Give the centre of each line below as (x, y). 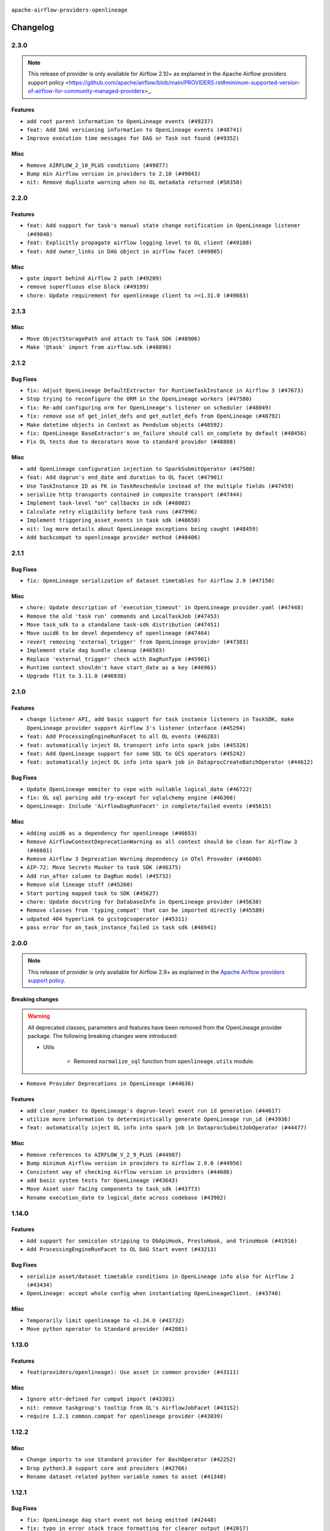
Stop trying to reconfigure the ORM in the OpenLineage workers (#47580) (140, 399)
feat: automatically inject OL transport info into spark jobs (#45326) (138, 745)
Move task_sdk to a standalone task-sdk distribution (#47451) (123, 625)
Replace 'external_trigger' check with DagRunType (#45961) (119, 659)
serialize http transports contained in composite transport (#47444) (134, 494)
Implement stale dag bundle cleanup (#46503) (96, 650)
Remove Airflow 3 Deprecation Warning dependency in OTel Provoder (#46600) (144, 859)
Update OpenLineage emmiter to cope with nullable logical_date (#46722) (140, 789)
